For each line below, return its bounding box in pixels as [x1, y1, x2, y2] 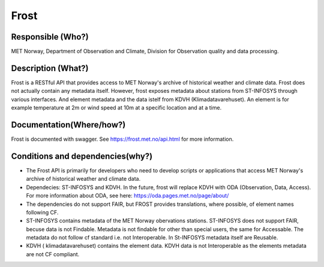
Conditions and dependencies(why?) [11, 151, 153, 161]
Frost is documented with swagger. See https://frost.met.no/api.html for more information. [11, 135, 234, 143]
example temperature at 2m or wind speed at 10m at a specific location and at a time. [11, 104, 222, 111]
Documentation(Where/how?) [11, 120, 126, 130]
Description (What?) [11, 63, 89, 73]
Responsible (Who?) [11, 32, 89, 42]
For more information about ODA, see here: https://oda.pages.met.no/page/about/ [26, 192, 229, 199]
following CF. [26, 208, 59, 216]
